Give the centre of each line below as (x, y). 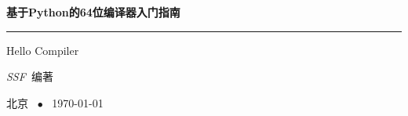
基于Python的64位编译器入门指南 (93, 12)
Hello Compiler (43, 50)
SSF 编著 (30, 76)
